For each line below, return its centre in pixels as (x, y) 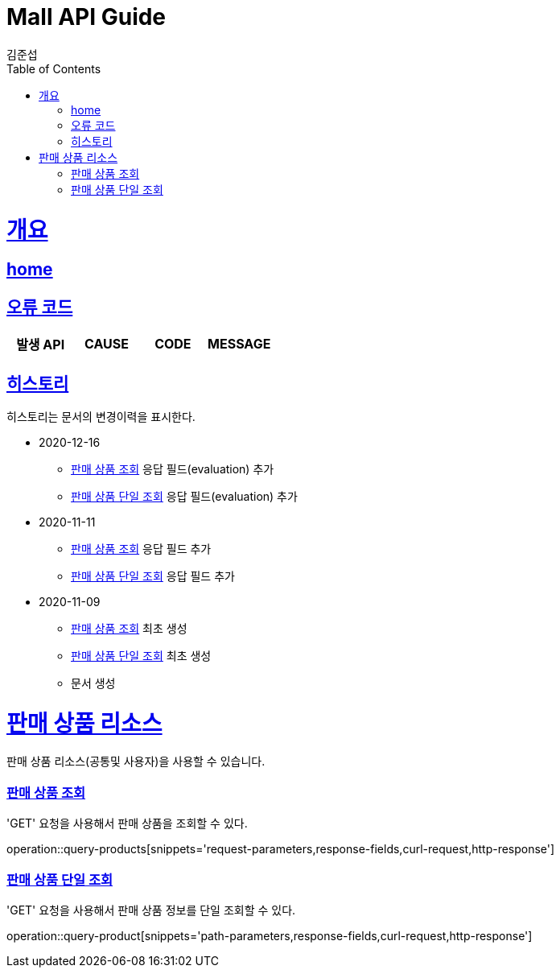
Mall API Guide (86, 17)
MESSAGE (239, 344)
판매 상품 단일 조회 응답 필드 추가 (153, 576)
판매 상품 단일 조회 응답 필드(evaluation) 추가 (184, 496)
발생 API (41, 345)
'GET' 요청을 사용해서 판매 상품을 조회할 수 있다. (127, 823)
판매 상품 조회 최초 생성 (129, 628)
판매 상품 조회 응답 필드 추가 (141, 548)
